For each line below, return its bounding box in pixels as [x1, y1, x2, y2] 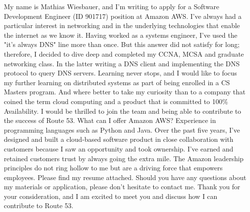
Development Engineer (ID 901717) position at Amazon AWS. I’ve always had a [4, 11, 242, 21]
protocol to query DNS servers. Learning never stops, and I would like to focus [4, 68, 237, 78]
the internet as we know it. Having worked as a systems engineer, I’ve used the [4, 30, 237, 40]
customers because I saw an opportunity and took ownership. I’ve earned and [4, 143, 234, 153]
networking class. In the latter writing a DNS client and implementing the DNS [4, 58, 240, 68]
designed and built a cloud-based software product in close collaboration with [4, 134, 234, 144]
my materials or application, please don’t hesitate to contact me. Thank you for [4, 182, 240, 192]
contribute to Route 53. [4, 200, 74, 211]
